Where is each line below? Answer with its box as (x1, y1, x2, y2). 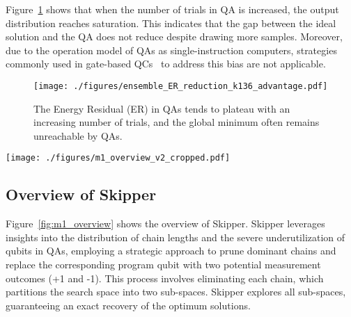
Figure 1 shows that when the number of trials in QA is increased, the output (6, 2, 339, 16)
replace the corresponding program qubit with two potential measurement (6, 257, 321, 272)
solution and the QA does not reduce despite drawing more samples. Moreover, (6, 29, 343, 44)
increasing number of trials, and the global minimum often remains (33, 115, 320, 129)
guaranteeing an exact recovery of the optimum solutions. (6, 298, 251, 312)
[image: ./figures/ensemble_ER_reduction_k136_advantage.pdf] (33, 81, 328, 91)
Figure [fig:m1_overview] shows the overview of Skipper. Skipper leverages (6, 216, 325, 231)
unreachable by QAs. (33, 128, 123, 143)
